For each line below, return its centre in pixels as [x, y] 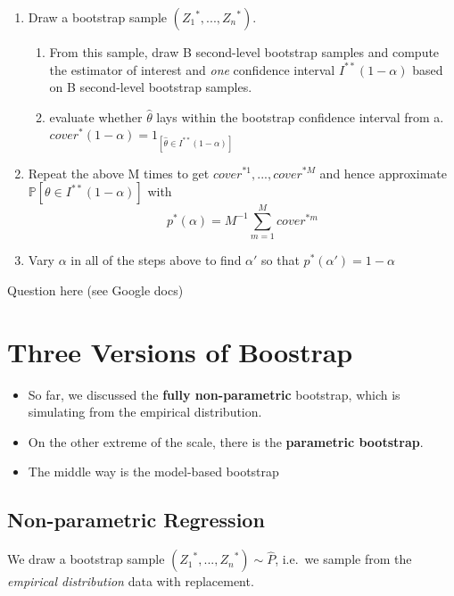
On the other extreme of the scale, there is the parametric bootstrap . [226, 441]
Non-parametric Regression [136, 520]
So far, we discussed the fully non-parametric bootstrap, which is [214, 394]
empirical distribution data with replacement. [131, 581]
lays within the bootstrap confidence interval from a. [300, 116]
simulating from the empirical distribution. [145, 412]
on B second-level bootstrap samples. [151, 87]
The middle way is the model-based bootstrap [153, 472]
